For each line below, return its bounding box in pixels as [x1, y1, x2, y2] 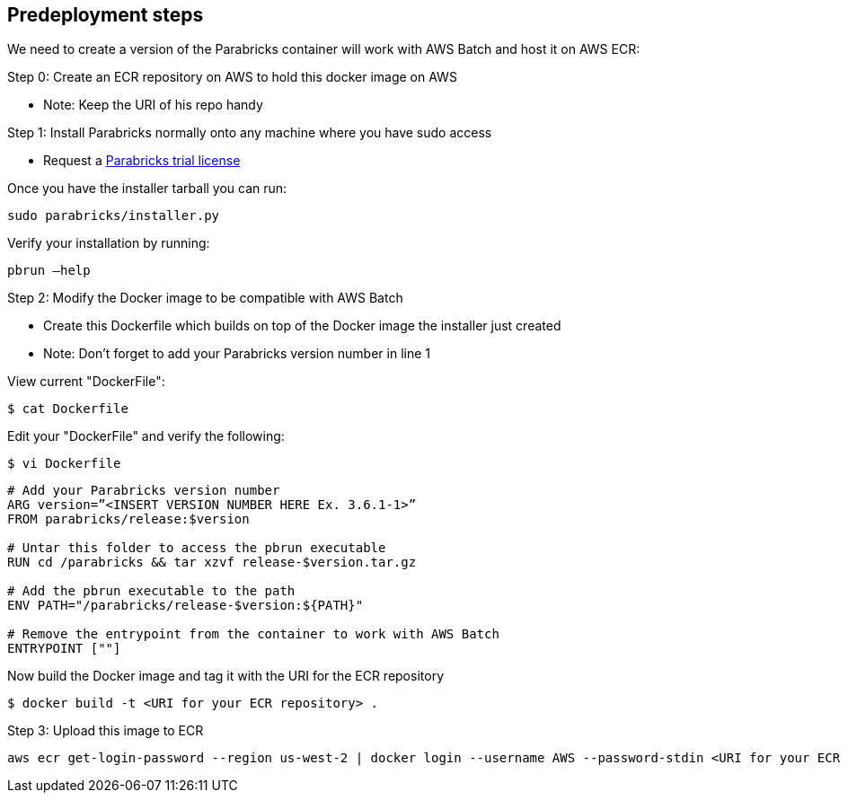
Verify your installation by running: [7, 235, 210, 251]
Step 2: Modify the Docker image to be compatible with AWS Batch [7, 290, 403, 306]
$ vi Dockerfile [7, 456, 121, 471]
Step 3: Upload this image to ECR [7, 723, 204, 739]
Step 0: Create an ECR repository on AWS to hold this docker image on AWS [7, 69, 457, 85]
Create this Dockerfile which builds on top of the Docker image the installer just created [43, 318, 561, 334]
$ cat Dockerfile [7, 401, 128, 417]
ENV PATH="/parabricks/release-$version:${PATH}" [7, 598, 364, 613]
